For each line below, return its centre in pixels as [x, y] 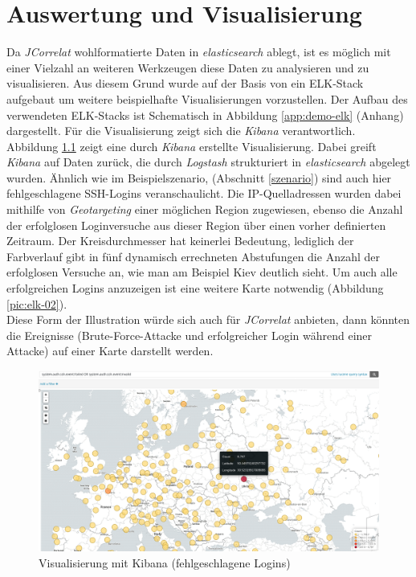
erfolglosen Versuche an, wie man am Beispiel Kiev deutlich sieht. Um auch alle [202, 272]
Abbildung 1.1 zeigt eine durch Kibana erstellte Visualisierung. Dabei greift [192, 146]
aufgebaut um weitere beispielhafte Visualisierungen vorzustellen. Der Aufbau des [207, 98]
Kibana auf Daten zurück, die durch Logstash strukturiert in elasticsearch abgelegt [208, 162]
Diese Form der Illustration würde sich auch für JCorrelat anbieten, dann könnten [208, 319]
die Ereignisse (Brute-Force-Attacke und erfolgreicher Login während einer [190, 335]
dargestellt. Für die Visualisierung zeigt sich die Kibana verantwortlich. [181, 131]
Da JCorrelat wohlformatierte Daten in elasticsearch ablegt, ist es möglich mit [199, 52]
